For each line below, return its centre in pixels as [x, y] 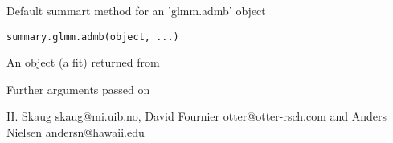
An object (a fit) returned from [83, 62]
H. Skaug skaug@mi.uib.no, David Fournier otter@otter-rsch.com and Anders [197, 116]
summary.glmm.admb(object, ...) [93, 37]
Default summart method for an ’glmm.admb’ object [136, 10]
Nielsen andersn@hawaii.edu [76, 132]
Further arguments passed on [78, 89]
